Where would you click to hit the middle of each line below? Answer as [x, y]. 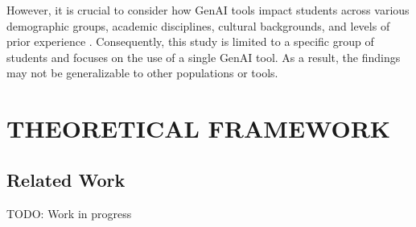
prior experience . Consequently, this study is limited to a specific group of [190, 41]
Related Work [66, 179]
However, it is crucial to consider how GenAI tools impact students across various [208, 10]
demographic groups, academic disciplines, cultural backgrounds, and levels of [198, 25]
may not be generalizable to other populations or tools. [142, 73]
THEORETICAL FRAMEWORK [199, 128]
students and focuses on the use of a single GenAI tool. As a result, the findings [204, 57]
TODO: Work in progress [69, 213]
